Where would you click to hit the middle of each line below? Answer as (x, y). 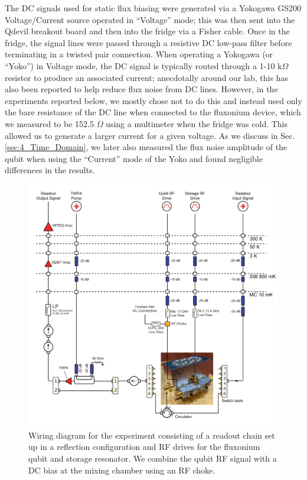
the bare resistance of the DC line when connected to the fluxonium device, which (153, 112)
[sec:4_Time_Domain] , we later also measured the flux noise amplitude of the (146, 147)
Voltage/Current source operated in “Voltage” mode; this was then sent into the (150, 19)
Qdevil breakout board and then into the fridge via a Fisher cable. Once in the (147, 31)
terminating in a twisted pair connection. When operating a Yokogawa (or (139, 54)
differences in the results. (50, 170)
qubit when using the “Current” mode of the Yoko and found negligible (134, 158)
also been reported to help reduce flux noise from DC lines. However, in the (141, 89)
